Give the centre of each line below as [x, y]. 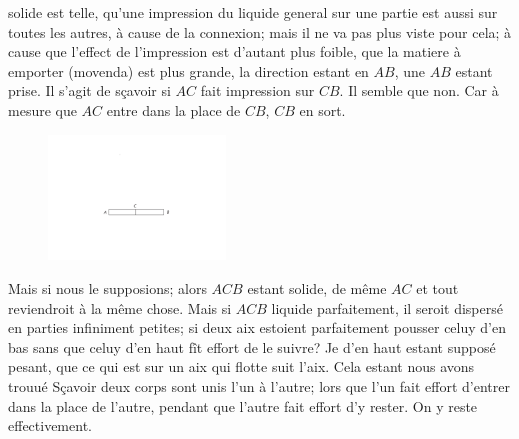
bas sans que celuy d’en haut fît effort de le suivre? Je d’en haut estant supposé [252, 346]
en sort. [322, 109]
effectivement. [50, 425]
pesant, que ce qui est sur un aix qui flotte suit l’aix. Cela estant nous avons [241, 366]
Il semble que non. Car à [423, 90]
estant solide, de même [317, 288]
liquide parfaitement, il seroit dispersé [387, 307]
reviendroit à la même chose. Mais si [120, 307]
